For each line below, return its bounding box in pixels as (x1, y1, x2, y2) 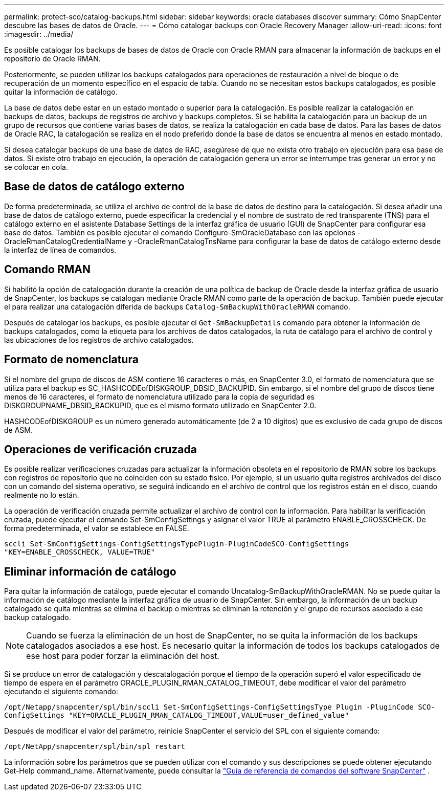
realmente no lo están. (4, 491, 79, 500)
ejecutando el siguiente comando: (4, 687, 118, 696)
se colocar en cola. (4, 163, 68, 171)
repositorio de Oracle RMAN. (4, 54, 101, 63)
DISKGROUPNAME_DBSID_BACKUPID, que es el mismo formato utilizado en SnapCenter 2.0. (4, 401, 317, 410)
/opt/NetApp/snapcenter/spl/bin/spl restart (4, 742, 186, 751)
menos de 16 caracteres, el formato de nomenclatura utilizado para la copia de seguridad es (4, 392, 315, 401)
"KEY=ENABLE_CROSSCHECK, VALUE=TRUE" (4, 548, 155, 557)
